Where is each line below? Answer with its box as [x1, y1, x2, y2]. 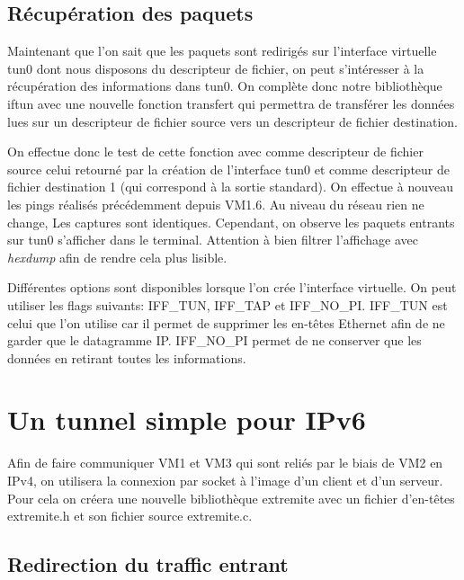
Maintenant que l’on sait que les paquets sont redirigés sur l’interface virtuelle [7, 41, 437, 60]
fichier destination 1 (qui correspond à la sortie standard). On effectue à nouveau [7, 177, 453, 196]
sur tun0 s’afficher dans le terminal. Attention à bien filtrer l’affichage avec [7, 230, 418, 249]
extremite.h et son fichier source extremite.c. [7, 506, 253, 525]
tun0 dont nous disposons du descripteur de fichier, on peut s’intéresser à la [7, 58, 424, 77]
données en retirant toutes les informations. [7, 348, 246, 367]
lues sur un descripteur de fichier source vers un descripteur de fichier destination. [7, 112, 459, 130]
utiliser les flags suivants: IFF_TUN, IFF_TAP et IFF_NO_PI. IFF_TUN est [7, 295, 448, 314]
